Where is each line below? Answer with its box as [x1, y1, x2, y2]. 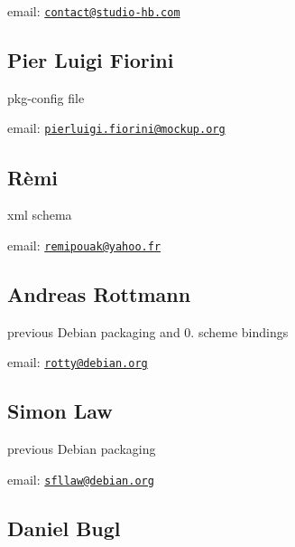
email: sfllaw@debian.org [7, 469, 154, 488]
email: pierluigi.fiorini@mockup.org [7, 118, 226, 137]
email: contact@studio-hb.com [7, 2, 180, 20]
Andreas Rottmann [7, 279, 191, 307]
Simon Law [7, 397, 113, 425]
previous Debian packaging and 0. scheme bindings [7, 322, 289, 341]
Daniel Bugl [7, 514, 121, 542]
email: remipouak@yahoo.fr [7, 235, 161, 254]
